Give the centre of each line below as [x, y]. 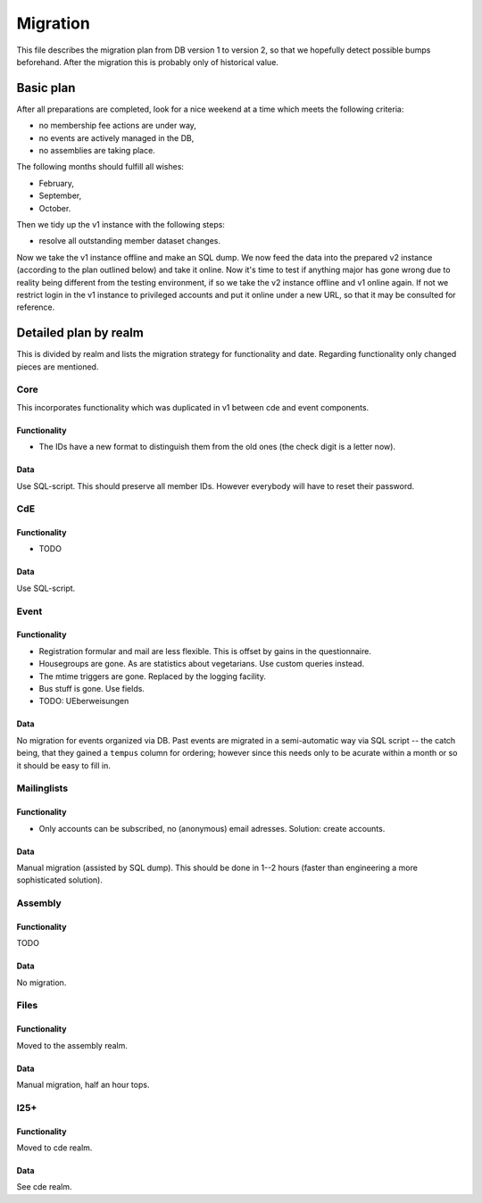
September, [60, 195]
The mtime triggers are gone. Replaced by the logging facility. [153, 676]
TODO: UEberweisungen [84, 701]
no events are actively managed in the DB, [116, 137]
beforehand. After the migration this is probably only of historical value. [147, 62]
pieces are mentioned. [58, 367]
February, [57, 183]
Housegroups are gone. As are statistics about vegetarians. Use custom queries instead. [202, 664]
